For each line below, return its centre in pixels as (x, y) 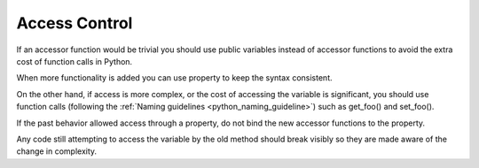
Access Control (75, 23)
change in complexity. (57, 151)
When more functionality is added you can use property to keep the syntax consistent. (174, 78)
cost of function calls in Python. (75, 61)
